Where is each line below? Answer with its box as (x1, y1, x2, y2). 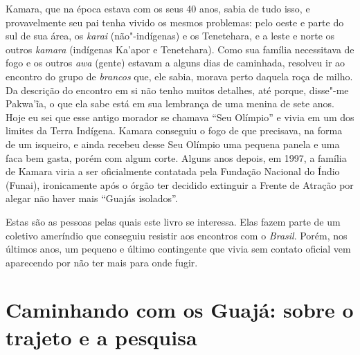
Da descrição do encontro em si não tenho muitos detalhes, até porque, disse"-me (6, 82, 349, 97)
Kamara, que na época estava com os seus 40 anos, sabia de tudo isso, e (6, 1, 310, 15)
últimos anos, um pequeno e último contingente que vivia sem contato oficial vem (6, 242, 351, 256)
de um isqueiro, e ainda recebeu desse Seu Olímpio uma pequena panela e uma (6, 136, 340, 151)
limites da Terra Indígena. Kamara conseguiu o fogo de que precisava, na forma (6, 123, 343, 138)
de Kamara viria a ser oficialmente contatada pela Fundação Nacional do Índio (6, 164, 340, 179)
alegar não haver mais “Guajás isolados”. (6, 191, 178, 206)
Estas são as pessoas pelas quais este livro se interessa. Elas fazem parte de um (6, 214, 341, 228)
